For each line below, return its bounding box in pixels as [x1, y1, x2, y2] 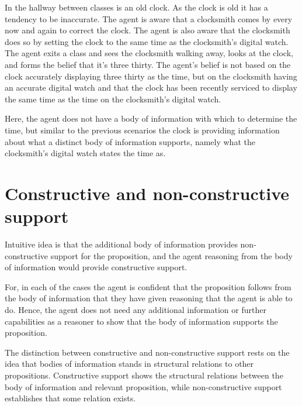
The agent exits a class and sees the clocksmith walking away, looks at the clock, [5, 47, 293, 59]
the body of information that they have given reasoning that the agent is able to [5, 292, 293, 304]
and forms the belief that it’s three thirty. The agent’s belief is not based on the [5, 58, 291, 70]
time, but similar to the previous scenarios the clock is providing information [5, 123, 280, 136]
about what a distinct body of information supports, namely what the [5, 135, 255, 147]
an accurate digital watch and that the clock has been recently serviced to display [5, 81, 297, 94]
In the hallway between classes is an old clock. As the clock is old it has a [5, 1, 268, 13]
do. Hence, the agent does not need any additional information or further [5, 304, 266, 315]
